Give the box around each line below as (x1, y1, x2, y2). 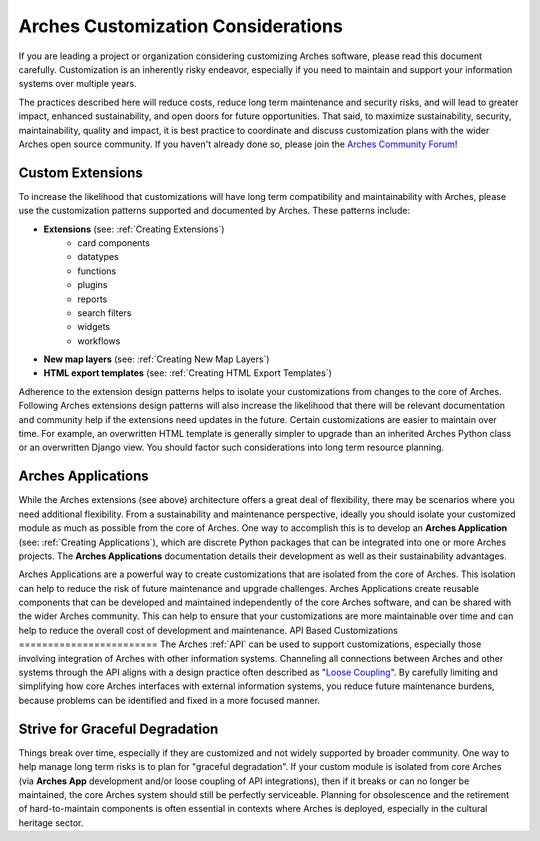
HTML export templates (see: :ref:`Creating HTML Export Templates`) (43, 367, 332, 379)
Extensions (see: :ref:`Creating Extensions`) (43, 223, 225, 235)
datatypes (77, 251, 119, 263)
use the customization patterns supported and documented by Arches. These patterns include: (18, 205, 410, 217)
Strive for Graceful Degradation (18, 720, 219, 737)
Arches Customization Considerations (18, 15, 344, 37)
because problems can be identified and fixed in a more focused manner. (18, 694, 320, 706)
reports (77, 293, 108, 305)
